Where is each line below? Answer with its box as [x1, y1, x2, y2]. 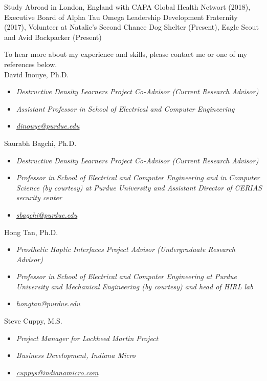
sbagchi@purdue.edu [16, 209, 78, 220]
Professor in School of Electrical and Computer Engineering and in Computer [16, 172, 260, 183]
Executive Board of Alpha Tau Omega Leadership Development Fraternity [4, 11, 238, 22]
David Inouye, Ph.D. [4, 69, 69, 79]
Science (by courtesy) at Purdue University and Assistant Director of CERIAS [16, 182, 262, 193]
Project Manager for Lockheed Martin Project [16, 332, 159, 343]
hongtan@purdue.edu [16, 298, 80, 309]
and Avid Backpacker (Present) [4, 31, 102, 42]
